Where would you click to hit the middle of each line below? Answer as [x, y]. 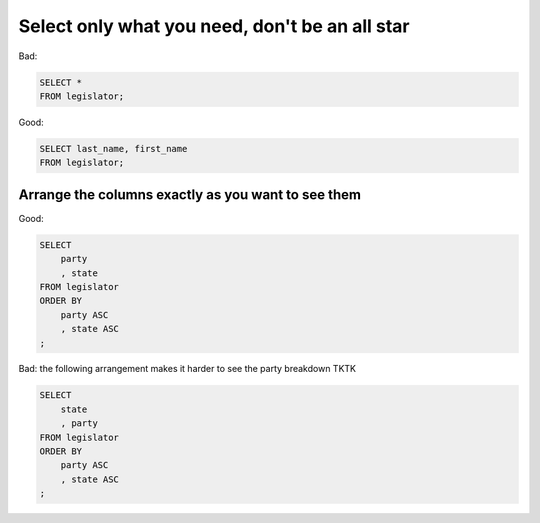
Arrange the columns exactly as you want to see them [190, 194]
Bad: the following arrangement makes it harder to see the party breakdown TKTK [187, 369]
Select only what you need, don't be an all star [214, 26]
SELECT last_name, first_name [113, 148]
